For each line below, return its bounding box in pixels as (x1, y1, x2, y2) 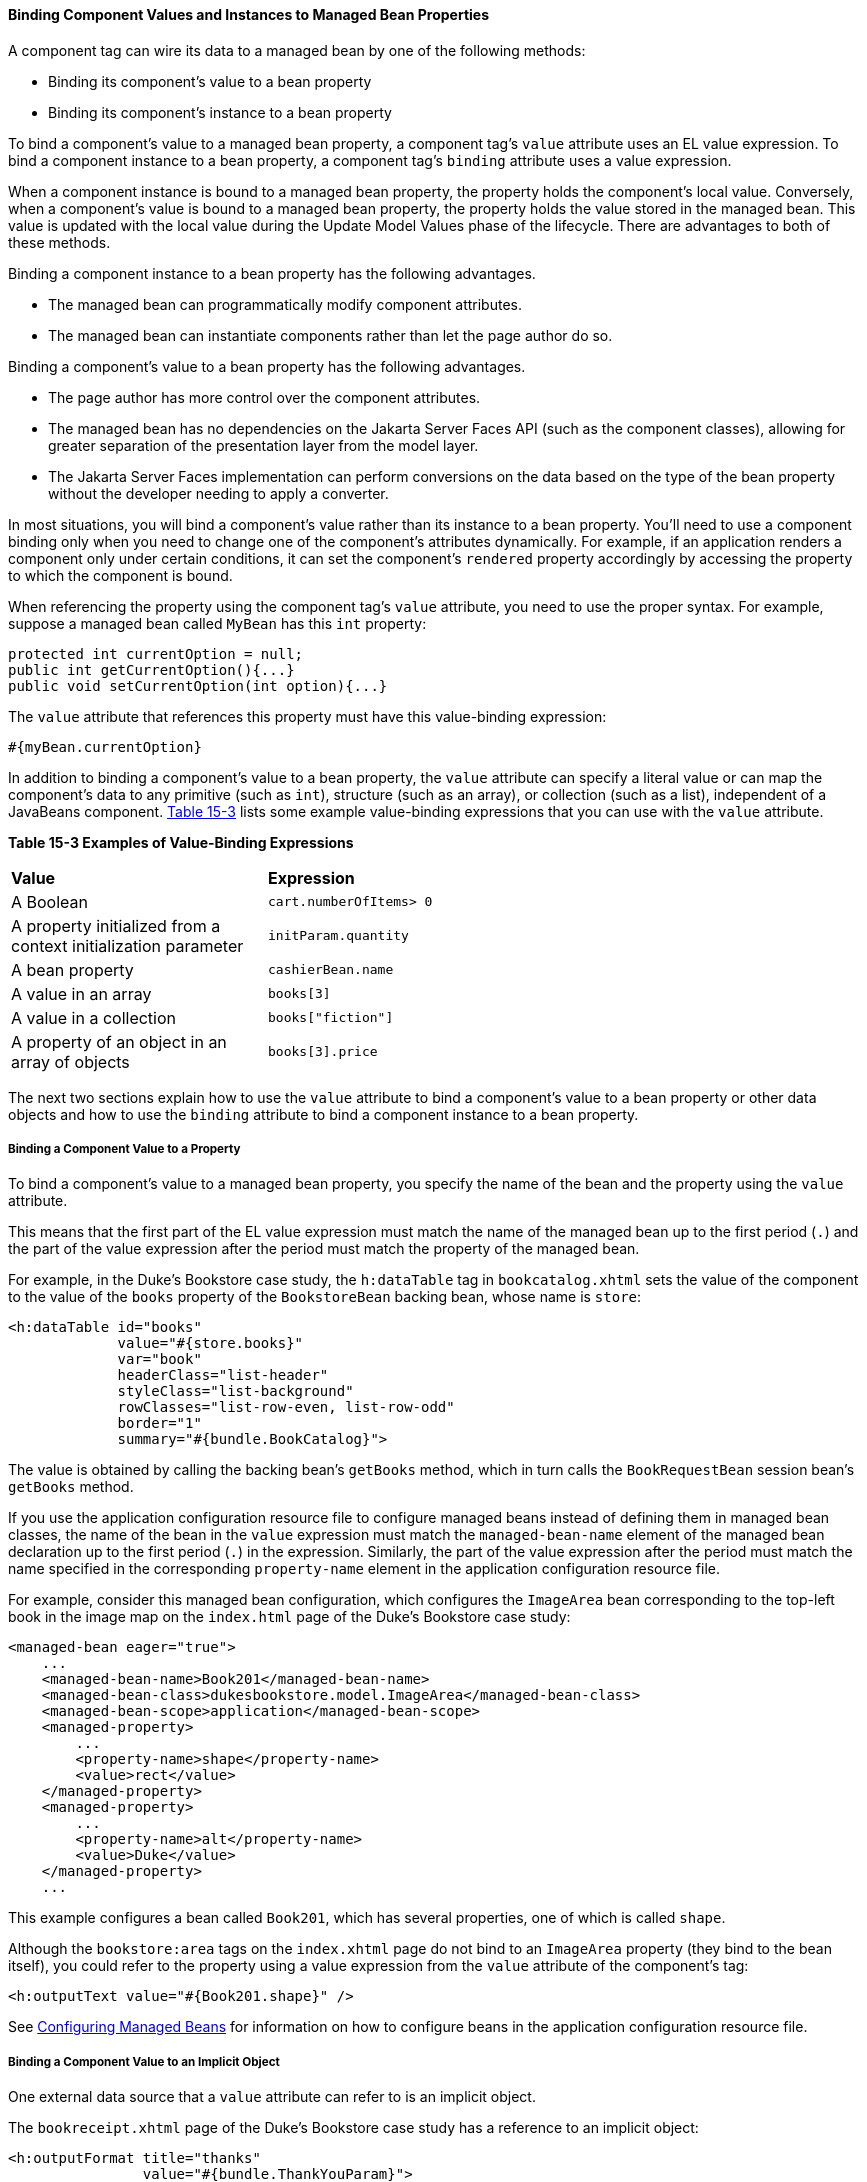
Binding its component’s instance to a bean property (48, 103, 392, 121)
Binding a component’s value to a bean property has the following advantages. (8, 357, 526, 375)
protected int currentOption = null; (8, 645, 304, 662)
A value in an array (11, 983, 152, 1004)
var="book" (117, 1351, 202, 1368)
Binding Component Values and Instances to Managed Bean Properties (8, 6, 490, 23)
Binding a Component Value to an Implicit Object (8, 2054, 280, 2069)
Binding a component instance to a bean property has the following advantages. (8, 264, 536, 282)
